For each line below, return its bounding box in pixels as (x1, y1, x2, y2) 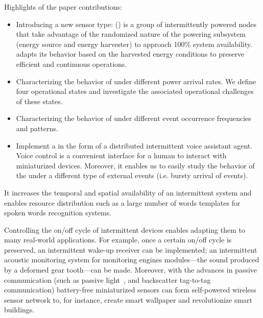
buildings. (4, 304, 35, 315)
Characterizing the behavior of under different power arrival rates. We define (16, 76, 256, 86)
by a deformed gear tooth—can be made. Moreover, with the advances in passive (4, 264, 257, 275)
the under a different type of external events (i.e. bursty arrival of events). (16, 170, 248, 181)
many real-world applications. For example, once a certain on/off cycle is (4, 234, 232, 245)
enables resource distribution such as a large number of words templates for (4, 197, 241, 208)
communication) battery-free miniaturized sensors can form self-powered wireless (4, 284, 256, 295)
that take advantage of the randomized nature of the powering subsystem (16, 29, 246, 39)
